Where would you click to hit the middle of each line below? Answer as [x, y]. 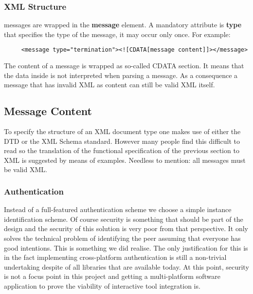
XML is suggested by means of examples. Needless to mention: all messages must [125, 160]
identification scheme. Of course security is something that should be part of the [124, 219]
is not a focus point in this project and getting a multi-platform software [112, 276]
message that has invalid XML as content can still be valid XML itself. [109, 85]
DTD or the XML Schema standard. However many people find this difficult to [122, 141]
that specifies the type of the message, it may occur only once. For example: [117, 34]
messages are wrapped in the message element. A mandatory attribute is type [123, 25]
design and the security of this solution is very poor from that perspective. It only [126, 228]
